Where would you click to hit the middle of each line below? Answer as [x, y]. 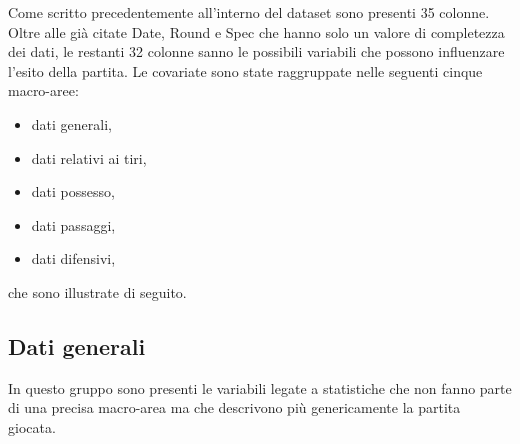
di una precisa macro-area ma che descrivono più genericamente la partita [234, 407]
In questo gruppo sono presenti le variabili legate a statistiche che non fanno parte [260, 387]
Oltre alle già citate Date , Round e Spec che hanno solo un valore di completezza [256, 31]
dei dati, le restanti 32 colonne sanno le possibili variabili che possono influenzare [256, 51]
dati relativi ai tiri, [89, 157]
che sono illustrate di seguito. [97, 291]
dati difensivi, [73, 258]
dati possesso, [73, 191]
